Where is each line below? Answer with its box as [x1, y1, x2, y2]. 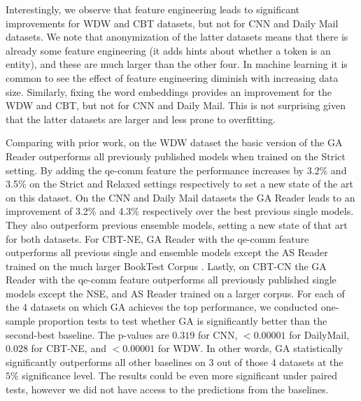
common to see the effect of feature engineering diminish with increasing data [6, 70, 339, 85]
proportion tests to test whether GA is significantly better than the [38, 314, 327, 328]
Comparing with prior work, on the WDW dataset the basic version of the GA [6, 135, 343, 150]
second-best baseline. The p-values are [6, 327, 169, 342]
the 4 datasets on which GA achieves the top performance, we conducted [6, 300, 318, 314]
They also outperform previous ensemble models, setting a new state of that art [6, 217, 348, 232]
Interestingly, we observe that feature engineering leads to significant [6, 2, 300, 16]
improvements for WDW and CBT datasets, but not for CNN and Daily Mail [6, 15, 339, 30]
